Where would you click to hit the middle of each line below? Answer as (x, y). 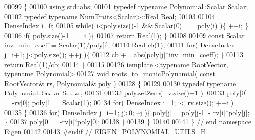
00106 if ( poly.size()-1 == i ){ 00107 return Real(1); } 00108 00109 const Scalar (125, 35)
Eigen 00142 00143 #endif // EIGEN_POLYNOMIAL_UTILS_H (105, 131)
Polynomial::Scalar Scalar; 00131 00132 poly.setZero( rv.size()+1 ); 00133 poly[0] (126, 93)
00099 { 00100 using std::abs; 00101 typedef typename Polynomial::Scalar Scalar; (126, 6)
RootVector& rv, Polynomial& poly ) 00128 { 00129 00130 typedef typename (120, 83)
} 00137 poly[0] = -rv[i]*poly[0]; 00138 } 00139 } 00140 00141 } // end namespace (128, 122)
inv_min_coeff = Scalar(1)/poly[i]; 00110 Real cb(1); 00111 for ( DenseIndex (120, 45)
